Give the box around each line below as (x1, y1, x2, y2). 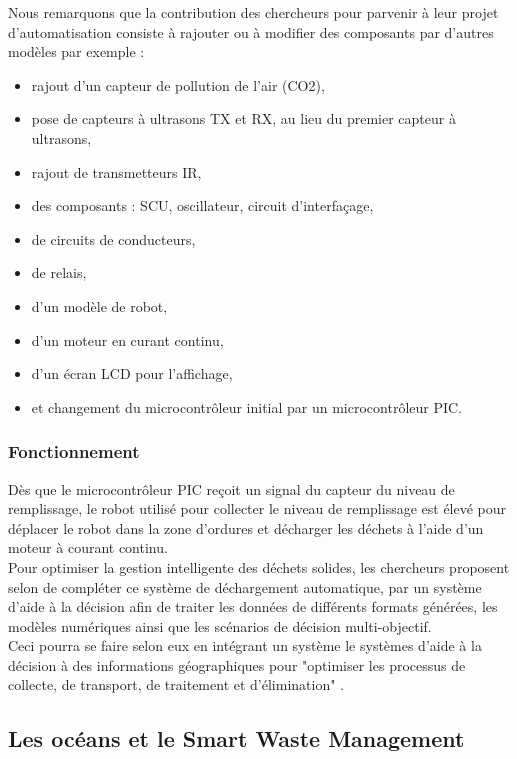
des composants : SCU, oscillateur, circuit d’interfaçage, (31, 195, 374, 216)
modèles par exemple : (8, 41, 145, 62)
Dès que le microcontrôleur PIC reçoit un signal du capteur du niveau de (8, 478, 455, 499)
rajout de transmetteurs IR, (31, 161, 202, 182)
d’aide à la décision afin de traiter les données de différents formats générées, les (8, 596, 498, 617)
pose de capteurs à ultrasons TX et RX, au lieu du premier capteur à (31, 108, 456, 129)
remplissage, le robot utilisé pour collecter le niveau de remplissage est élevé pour (8, 498, 507, 519)
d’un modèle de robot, (31, 295, 168, 316)
